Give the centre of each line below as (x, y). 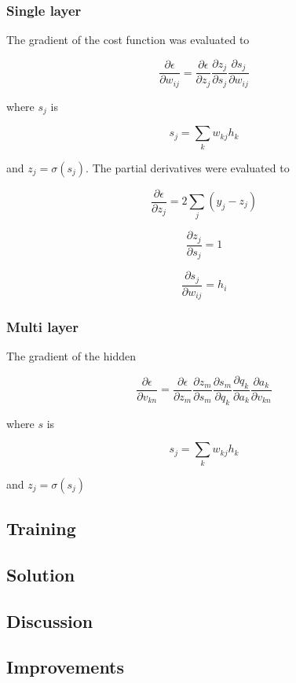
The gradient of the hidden (71, 356)
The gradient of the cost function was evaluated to (128, 40)
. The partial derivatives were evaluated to (188, 167)
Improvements (66, 667)
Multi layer (42, 327)
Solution (41, 574)
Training (41, 528)
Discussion (50, 620)
